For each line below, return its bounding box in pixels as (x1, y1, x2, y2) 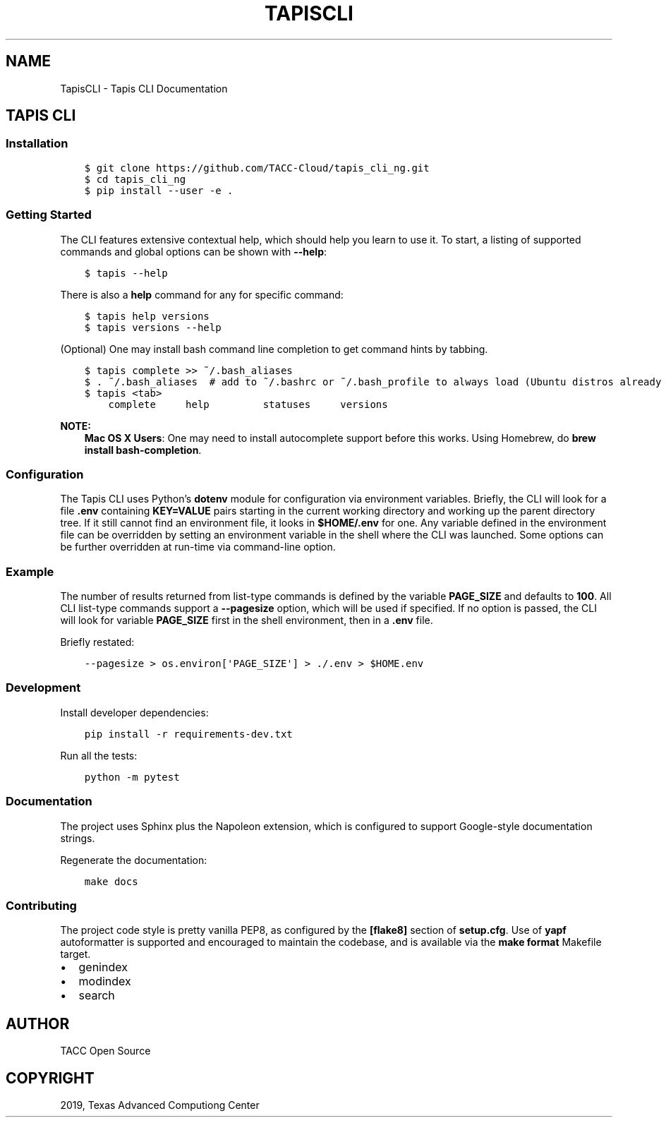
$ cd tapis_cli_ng (84, 173, 186, 185)
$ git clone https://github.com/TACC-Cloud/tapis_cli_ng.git (84, 162, 430, 174)
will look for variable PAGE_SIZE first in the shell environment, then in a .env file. (60, 614, 433, 627)
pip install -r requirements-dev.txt (84, 728, 293, 740)
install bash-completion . (84, 443, 202, 456)
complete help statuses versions (108, 398, 388, 410)
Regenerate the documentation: (60, 853, 207, 866)
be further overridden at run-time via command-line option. (60, 541, 336, 553)
